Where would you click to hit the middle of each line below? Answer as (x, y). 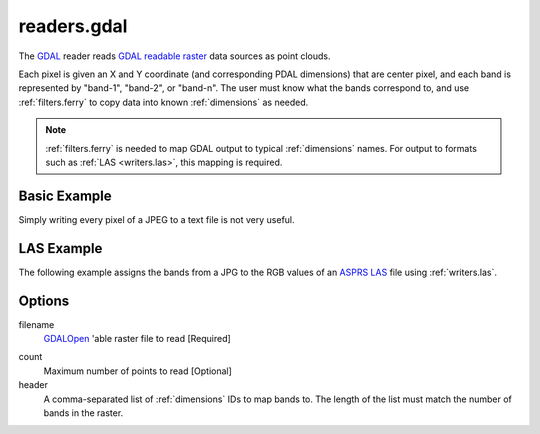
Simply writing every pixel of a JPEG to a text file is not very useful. (156, 219)
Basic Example (65, 195)
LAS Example (60, 248)
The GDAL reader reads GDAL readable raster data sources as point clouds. (174, 56)
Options (44, 300)
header (33, 385)
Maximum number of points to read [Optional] (137, 371)
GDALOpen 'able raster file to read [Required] (137, 338)
